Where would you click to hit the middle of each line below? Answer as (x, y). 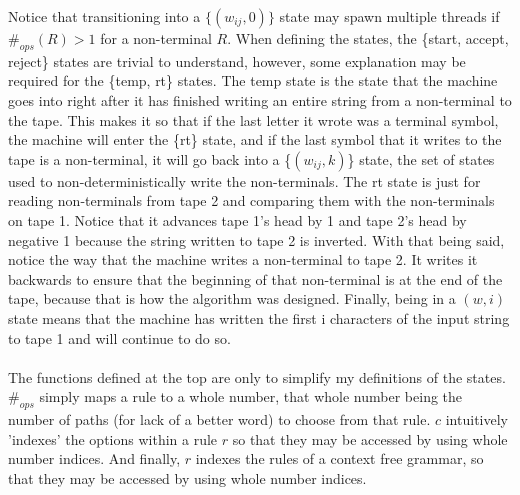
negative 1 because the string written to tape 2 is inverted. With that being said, (256, 239)
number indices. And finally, (94, 458)
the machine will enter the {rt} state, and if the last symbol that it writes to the (255, 139)
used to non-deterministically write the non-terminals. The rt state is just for (244, 180)
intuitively (476, 419)
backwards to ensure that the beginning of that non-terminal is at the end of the (255, 278)
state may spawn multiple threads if (389, 16)
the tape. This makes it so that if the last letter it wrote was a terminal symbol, (253, 119)
